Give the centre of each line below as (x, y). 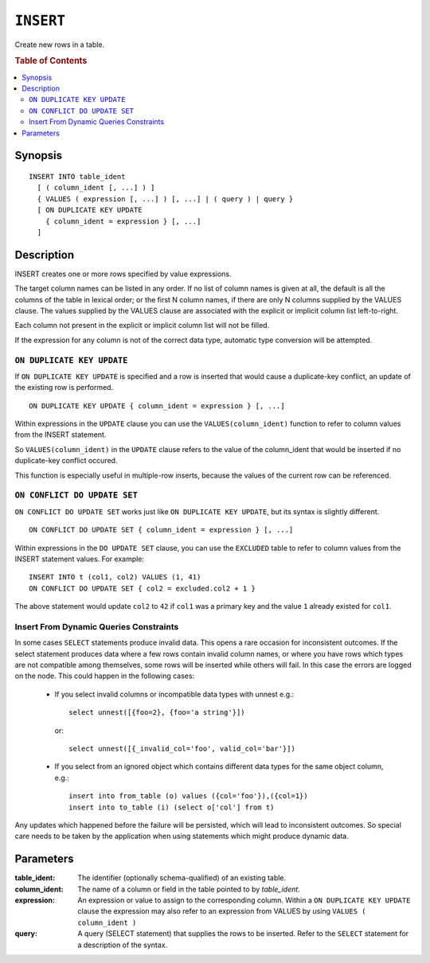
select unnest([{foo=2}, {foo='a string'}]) (157, 713)
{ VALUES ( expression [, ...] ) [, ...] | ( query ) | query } (165, 199)
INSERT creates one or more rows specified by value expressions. (123, 274)
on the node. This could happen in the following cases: (105, 676)
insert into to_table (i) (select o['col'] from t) (172, 807)
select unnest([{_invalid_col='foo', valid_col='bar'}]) (182, 749)
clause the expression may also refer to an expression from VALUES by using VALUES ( (222, 911)
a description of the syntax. (123, 945)
